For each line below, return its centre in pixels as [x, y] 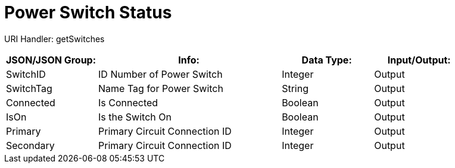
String [295, 88]
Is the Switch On [135, 117]
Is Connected [128, 102]
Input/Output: [419, 60]
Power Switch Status [88, 12]
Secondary [30, 145]
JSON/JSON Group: [51, 60]
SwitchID [26, 74]
